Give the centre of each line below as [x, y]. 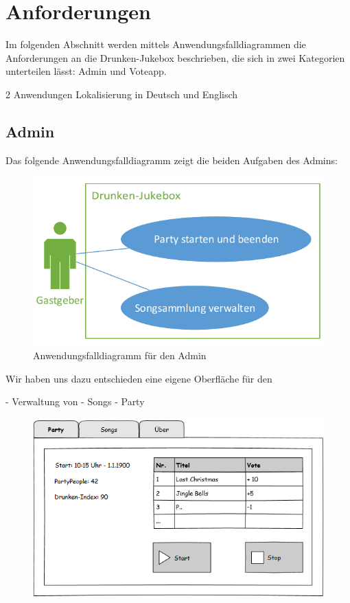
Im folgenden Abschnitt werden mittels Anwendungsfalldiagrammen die [156, 44]
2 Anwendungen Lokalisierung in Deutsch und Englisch [122, 94]
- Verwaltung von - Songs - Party [75, 401]
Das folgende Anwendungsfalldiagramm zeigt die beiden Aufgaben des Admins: [172, 160]
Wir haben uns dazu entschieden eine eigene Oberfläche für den [139, 378]
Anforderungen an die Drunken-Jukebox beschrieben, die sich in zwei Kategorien [175, 57]
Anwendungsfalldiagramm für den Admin [120, 355]
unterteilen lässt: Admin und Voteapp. [86, 71]
